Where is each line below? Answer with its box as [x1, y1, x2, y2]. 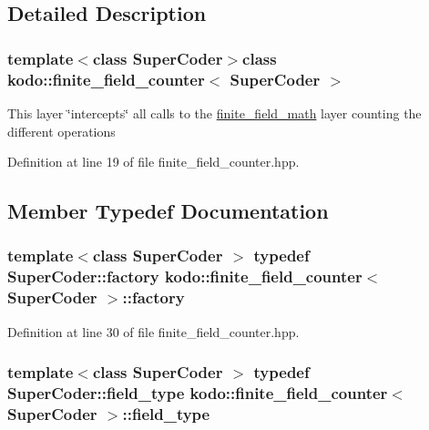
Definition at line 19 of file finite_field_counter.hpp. [7, 152, 300, 171]
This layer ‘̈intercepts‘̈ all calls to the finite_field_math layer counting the [7, 103, 422, 122]
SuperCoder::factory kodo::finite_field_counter [7, 265, 363, 288]
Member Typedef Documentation [7, 197, 329, 225]
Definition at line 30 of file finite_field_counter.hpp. [7, 322, 300, 341]
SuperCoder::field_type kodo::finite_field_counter [7, 381, 388, 404]
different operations [7, 121, 116, 140]
